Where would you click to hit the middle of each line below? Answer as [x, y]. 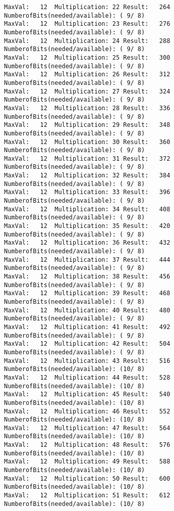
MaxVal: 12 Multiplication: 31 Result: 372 [87, 158]
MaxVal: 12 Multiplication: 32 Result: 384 [87, 176]
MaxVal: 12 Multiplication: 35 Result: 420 [87, 226]
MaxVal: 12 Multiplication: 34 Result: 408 [87, 209]
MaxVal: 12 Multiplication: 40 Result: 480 [87, 310]
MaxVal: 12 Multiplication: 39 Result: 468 [87, 293]
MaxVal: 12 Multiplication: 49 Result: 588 [87, 462]
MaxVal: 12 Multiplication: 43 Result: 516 [87, 361]
